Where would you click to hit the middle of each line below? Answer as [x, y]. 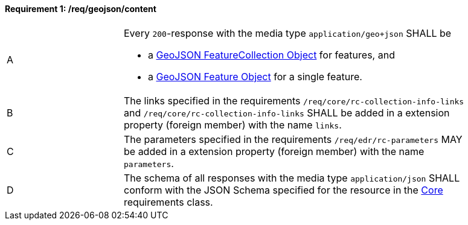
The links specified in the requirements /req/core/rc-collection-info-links [294, 100]
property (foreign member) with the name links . [233, 125]
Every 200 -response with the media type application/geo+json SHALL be [288, 33]
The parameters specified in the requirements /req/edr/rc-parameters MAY [293, 139]
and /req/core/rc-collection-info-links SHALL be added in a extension [287, 112]
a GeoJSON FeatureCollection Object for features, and [271, 55]
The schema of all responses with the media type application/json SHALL [292, 178]
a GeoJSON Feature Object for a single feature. [255, 76]
